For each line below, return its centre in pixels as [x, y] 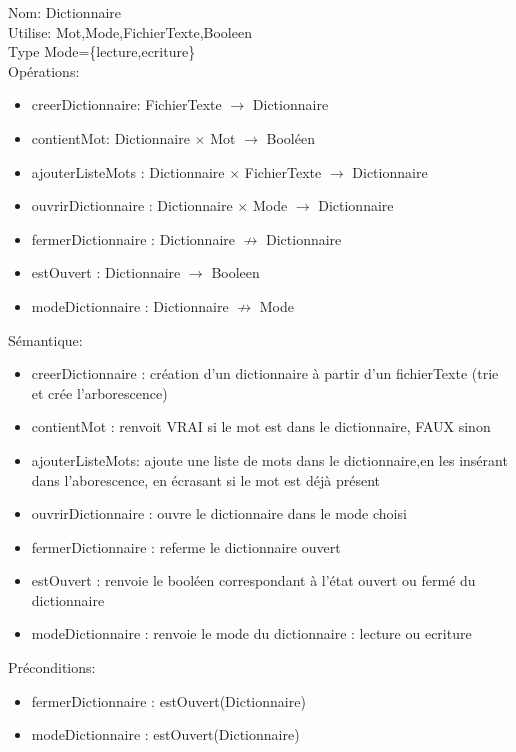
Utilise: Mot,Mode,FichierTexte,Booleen [130, 31]
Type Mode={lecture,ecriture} [102, 51]
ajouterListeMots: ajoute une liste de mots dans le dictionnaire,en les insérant [269, 459]
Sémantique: [45, 339]
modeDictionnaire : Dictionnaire [130, 305]
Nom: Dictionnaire [65, 12]
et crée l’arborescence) [99, 392]
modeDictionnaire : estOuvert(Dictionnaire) [165, 734]
